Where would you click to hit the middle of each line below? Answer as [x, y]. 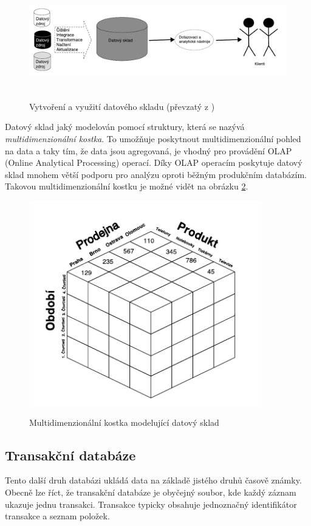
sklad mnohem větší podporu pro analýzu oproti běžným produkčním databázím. [156, 174]
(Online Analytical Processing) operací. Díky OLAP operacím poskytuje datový [154, 162]
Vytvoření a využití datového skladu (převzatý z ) [122, 106]
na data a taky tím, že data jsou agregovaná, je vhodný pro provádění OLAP [149, 150]
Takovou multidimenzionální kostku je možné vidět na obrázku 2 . [127, 186]
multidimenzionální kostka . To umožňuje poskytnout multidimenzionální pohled [153, 138]
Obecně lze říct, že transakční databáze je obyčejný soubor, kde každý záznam [151, 492]
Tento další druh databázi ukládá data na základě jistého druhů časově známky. [153, 480]
